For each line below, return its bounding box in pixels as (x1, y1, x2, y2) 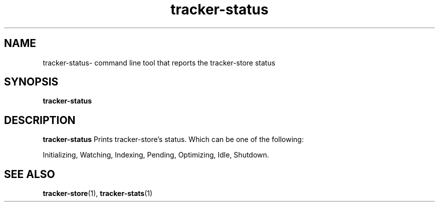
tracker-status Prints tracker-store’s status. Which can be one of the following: (43, 135, 304, 144)
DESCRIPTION (4, 113, 76, 126)
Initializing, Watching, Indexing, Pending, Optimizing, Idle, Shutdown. (43, 150, 269, 159)
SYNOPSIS (4, 75, 59, 88)
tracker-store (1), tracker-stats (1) (43, 189, 153, 198)
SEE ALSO (4, 167, 55, 180)
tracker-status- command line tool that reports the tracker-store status (43, 58, 276, 67)
